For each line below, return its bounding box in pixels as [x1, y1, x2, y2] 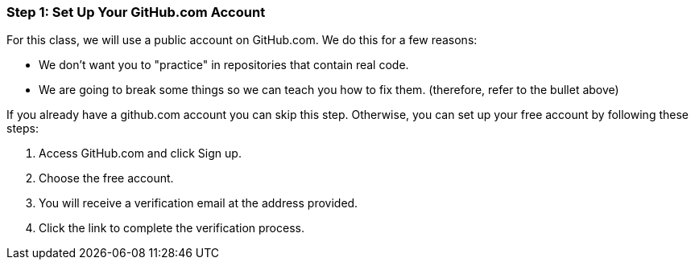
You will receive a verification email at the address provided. [39, 196, 358, 211]
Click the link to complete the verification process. [39, 221, 304, 235]
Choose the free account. [39, 171, 174, 186]
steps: [6, 121, 39, 136]
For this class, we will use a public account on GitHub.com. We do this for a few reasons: [6, 33, 478, 47]
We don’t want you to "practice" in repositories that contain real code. [39, 58, 409, 72]
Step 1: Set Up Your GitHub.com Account [6, 4, 266, 20]
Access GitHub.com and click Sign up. [39, 146, 242, 161]
